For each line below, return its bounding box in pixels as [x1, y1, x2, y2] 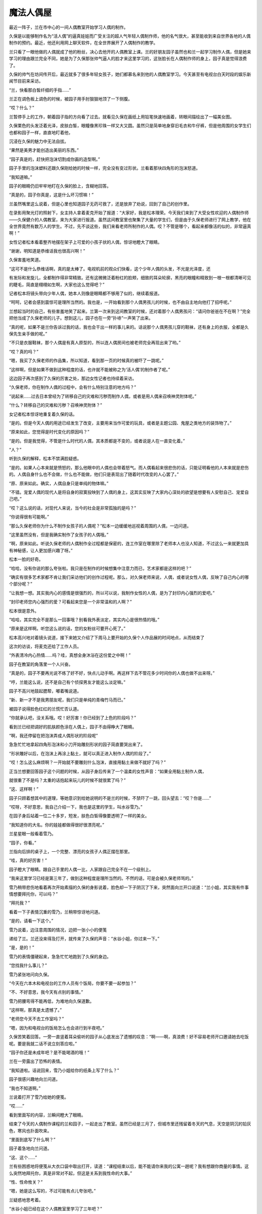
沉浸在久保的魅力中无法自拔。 [9, 138, 69, 144]
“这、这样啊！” [9, 786, 39, 792]
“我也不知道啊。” [9, 1085, 41, 1091]
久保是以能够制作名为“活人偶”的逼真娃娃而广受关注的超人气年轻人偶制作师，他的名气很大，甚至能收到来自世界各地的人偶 [9, 33, 251, 39]
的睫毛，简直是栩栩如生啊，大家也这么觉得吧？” [9, 282, 105, 287]
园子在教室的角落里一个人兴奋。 [9, 661, 73, 667]
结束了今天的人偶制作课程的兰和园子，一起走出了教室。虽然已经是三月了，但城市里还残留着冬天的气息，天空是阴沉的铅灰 [9, 1121, 251, 1127]
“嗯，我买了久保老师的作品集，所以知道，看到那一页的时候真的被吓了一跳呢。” [9, 357, 164, 364]
